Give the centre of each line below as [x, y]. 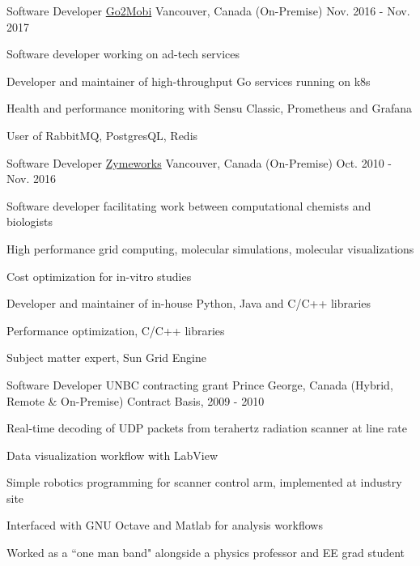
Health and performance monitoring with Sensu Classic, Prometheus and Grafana [209, 108]
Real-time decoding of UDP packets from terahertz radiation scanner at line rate [207, 428]
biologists [30, 221]
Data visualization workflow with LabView [112, 455]
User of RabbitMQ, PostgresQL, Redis [102, 135]
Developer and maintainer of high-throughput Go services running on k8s [189, 81]
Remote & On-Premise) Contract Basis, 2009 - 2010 [136, 400]
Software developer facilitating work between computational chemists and [189, 205]
